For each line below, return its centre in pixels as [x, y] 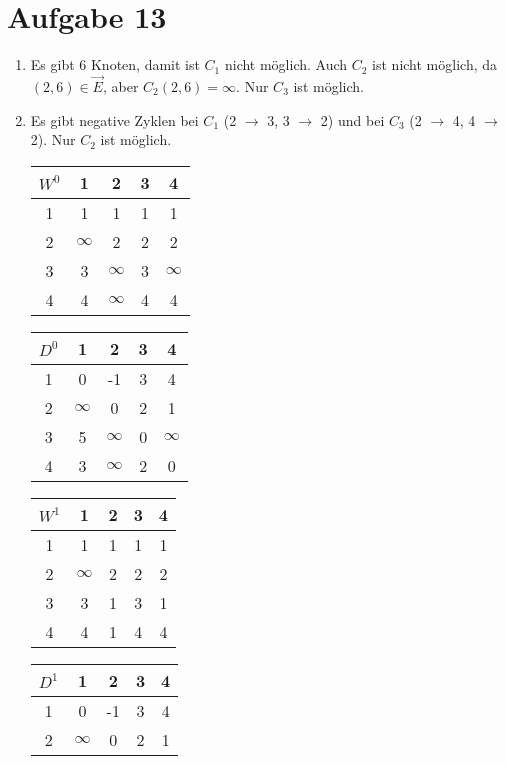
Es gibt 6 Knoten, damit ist [115, 64]
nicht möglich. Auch [286, 64]
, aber [120, 85]
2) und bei [352, 119]
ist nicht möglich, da [435, 64]
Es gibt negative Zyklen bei [114, 119]
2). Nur [53, 139]
